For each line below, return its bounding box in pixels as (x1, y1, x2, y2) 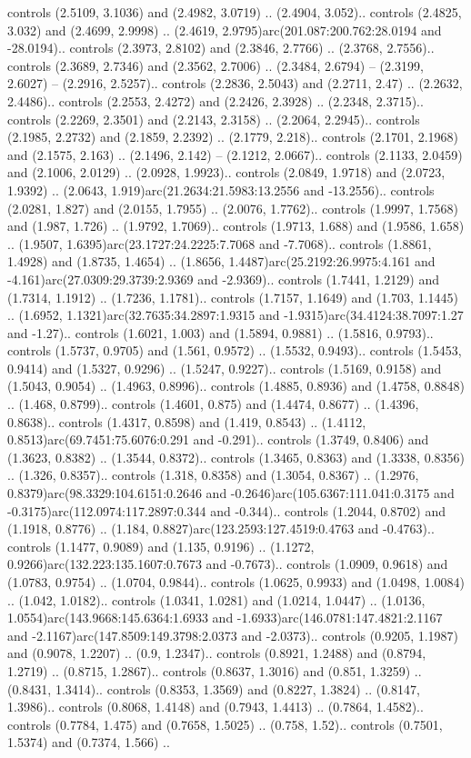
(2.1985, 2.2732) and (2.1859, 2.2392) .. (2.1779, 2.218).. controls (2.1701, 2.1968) (7, 127, 458, 146)
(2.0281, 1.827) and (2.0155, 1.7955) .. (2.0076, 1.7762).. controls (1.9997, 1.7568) (7, 198, 458, 217)
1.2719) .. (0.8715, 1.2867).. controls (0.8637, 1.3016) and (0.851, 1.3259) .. (7, 661, 422, 680)
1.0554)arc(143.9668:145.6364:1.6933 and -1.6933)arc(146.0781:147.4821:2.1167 (7, 608, 443, 627)
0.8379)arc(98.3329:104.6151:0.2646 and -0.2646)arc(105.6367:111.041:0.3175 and (7, 484, 455, 503)
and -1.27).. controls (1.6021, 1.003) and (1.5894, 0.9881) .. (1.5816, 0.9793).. (7, 323, 434, 342)
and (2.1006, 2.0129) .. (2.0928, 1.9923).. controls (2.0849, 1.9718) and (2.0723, (7, 163, 446, 182)
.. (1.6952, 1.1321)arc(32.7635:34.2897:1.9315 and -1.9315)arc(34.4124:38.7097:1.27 (7, 305, 464, 324)
